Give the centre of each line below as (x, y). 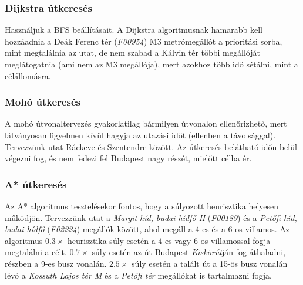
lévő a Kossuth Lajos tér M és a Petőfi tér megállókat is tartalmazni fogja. (138, 275)
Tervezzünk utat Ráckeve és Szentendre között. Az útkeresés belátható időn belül (151, 146)
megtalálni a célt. (36, 252)
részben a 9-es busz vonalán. (56, 263)
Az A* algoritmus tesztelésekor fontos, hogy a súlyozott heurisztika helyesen (142, 206)
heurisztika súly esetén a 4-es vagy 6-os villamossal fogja (169, 240)
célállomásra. (28, 75)
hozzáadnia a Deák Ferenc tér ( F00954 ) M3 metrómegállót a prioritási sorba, (144, 41)
